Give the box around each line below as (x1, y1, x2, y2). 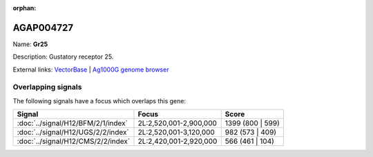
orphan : (12, 4, 37, 12)
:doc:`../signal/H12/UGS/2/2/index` (17, 127, 129, 137)
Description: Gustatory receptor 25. (12, 52, 114, 61)
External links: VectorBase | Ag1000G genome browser (12, 65, 169, 74)
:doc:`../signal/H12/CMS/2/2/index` (17, 136, 131, 146)
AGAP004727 (12, 21, 74, 34)
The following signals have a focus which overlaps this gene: (12, 96, 186, 105)
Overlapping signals (12, 83, 82, 92)
